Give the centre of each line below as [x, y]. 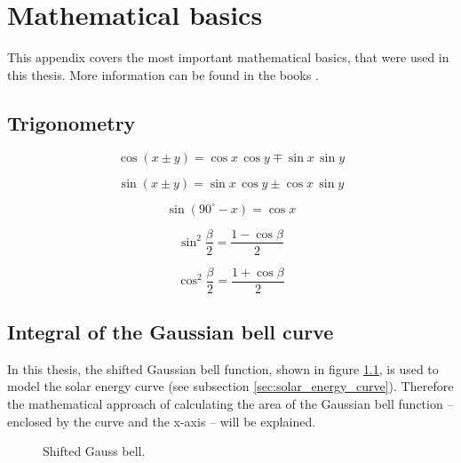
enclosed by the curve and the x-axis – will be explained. [162, 421]
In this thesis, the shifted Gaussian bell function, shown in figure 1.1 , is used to [223, 368]
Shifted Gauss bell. [94, 451]
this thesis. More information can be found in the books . [163, 74]
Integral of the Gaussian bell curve [171, 332]
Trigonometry [72, 122]
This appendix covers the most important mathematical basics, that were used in [228, 57]
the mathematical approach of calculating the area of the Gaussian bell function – [230, 404]
